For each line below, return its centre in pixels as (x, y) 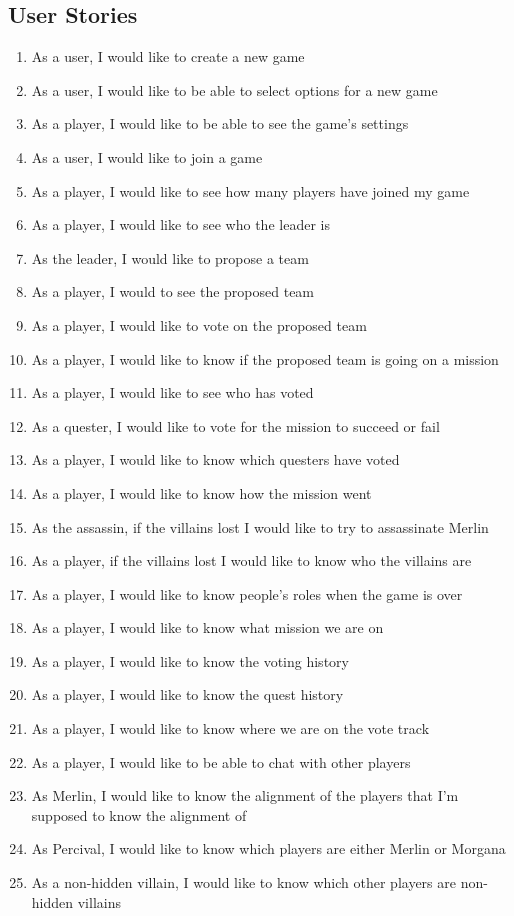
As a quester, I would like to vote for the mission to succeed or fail (235, 425)
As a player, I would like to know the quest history (187, 694)
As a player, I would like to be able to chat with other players (221, 761)
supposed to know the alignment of (139, 814)
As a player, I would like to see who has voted (172, 392)
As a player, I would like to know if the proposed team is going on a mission (265, 358)
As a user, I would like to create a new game (168, 56)
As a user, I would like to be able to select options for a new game (234, 89)
